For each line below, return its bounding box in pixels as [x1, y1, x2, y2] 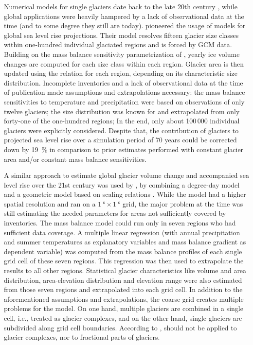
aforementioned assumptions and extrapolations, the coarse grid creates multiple [4, 293, 244, 304]
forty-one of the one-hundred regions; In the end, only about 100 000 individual [4, 116, 240, 126]
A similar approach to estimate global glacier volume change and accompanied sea [4, 170, 249, 180]
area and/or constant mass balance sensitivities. [4, 154, 146, 164]
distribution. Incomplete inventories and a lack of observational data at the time [4, 77, 243, 87]
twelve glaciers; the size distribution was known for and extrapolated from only [4, 106, 240, 116]
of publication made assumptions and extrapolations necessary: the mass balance [4, 87, 245, 97]
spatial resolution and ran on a [4, 198, 96, 208]
